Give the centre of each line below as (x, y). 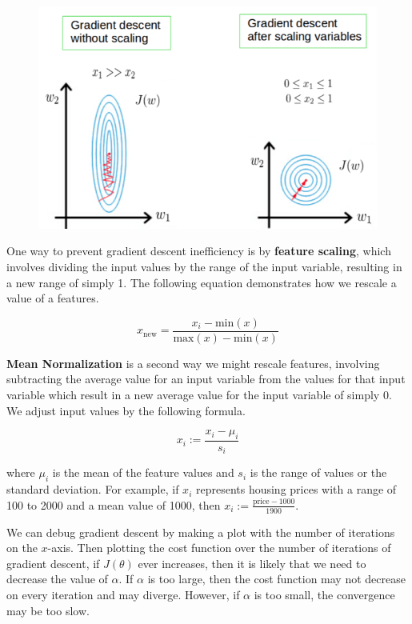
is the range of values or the (318, 472)
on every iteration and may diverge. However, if (123, 594)
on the (22, 548)
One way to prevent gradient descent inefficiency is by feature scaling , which (199, 251)
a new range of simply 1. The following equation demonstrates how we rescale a (202, 282)
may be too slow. (48, 610)
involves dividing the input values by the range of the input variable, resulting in (204, 266)
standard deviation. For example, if (93, 489)
